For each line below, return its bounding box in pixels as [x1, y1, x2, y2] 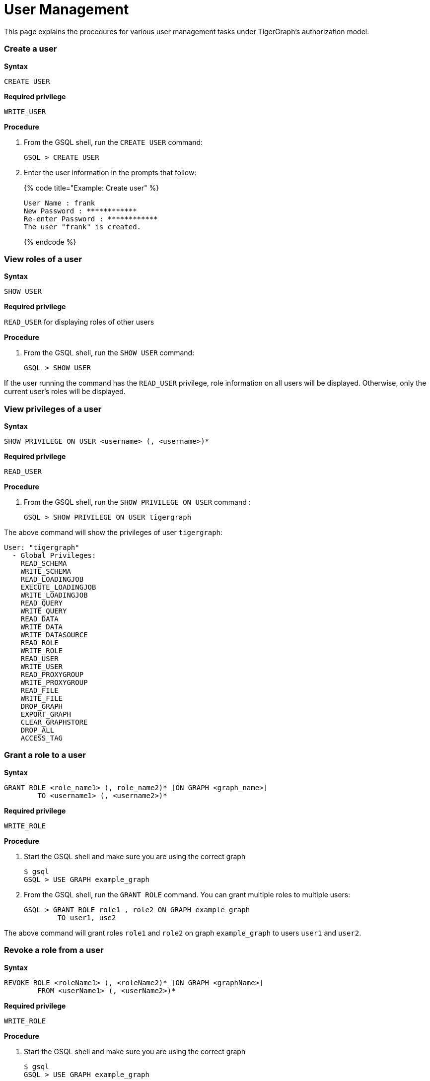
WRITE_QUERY [20, 607, 67, 615]
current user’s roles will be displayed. [4, 387, 126, 396]
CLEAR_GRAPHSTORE [20, 718, 88, 726]
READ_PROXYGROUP [20, 671, 84, 678]
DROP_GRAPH [20, 702, 63, 710]
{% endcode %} [24, 237, 76, 246]
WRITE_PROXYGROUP [20, 678, 88, 686]
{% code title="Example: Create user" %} [24, 183, 159, 192]
